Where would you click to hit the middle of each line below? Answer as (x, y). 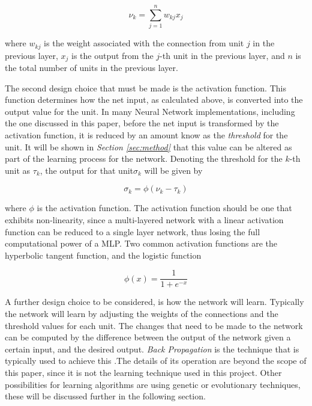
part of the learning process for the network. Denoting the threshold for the (144, 158)
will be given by (173, 170)
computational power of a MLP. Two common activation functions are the (141, 243)
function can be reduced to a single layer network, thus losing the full (133, 231)
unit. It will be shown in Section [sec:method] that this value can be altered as (148, 146)
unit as (18, 170)
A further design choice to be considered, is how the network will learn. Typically (154, 302)
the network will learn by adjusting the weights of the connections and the (142, 313)
